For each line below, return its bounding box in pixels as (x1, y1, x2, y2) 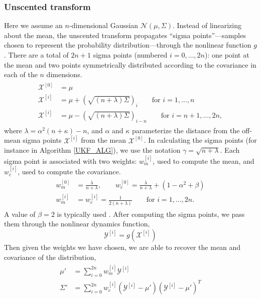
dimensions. (46, 69, 82, 80)
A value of (4, 208, 36, 219)
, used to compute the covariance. (18, 166, 121, 177)
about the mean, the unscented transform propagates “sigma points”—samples (4, 30, 246, 40)
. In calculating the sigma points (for (144, 135, 257, 145)
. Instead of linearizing (172, 20, 241, 31)
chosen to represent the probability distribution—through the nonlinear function (4, 40, 251, 50)
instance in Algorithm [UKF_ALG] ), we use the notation (4, 145, 181, 155)
